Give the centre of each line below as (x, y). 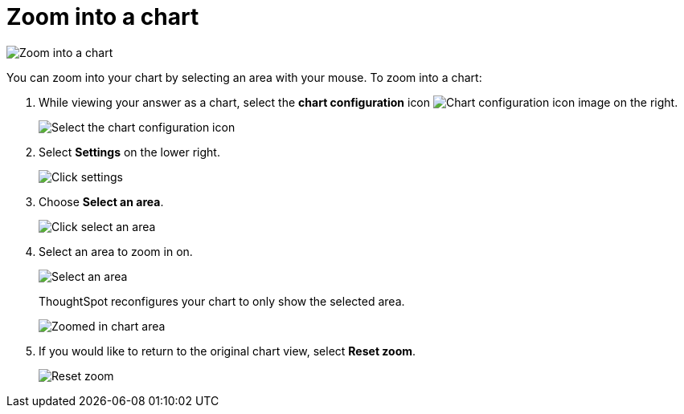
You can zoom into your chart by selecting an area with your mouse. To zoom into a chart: (244, 77)
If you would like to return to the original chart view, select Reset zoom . (227, 351)
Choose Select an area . (101, 201)
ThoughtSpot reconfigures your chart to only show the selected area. (222, 301)
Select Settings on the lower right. (129, 152)
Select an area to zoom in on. (116, 251)
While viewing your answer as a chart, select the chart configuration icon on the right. (358, 102)
